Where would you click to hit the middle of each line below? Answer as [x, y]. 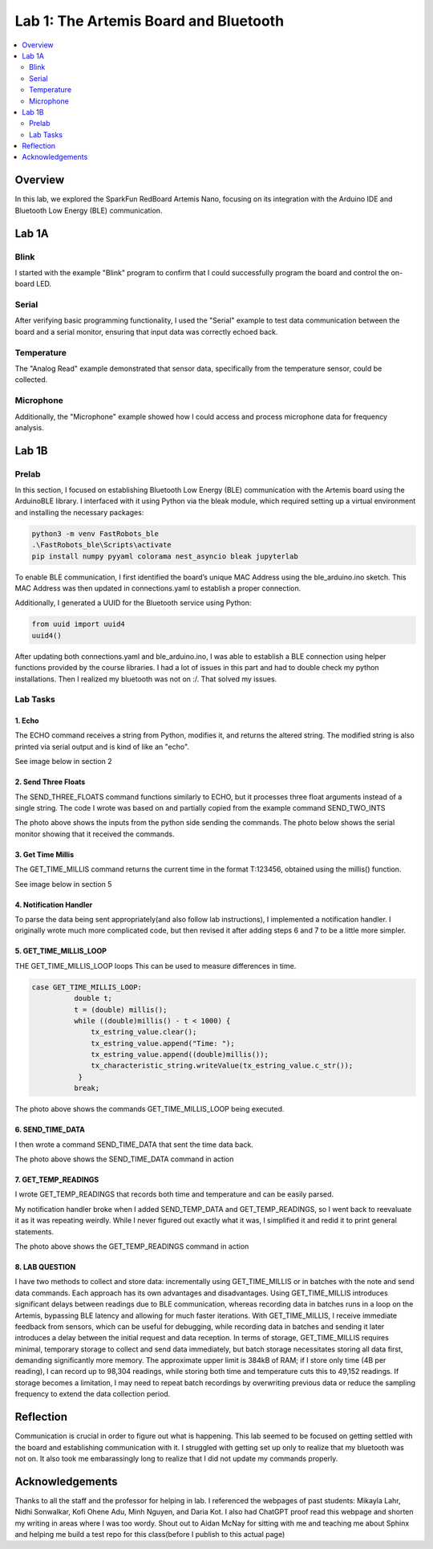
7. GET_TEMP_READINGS [57, 1180]
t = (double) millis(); [120, 1010]
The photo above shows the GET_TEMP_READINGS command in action [132, 1246]
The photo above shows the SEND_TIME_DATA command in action [124, 1159]
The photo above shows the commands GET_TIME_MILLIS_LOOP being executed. [150, 1109]
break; [87, 1088]
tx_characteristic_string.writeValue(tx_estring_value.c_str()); [222, 1066]
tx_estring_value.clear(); [144, 1032]
